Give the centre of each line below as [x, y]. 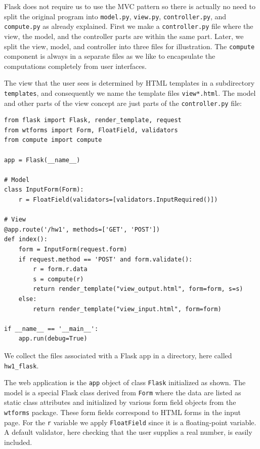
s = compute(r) [58, 279]
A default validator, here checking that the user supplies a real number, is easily [128, 432]
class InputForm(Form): [44, 190]
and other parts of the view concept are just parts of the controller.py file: [123, 103]
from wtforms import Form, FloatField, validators [91, 130]
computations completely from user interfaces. [75, 66]
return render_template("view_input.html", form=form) [127, 309]
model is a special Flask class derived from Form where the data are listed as [123, 392]
